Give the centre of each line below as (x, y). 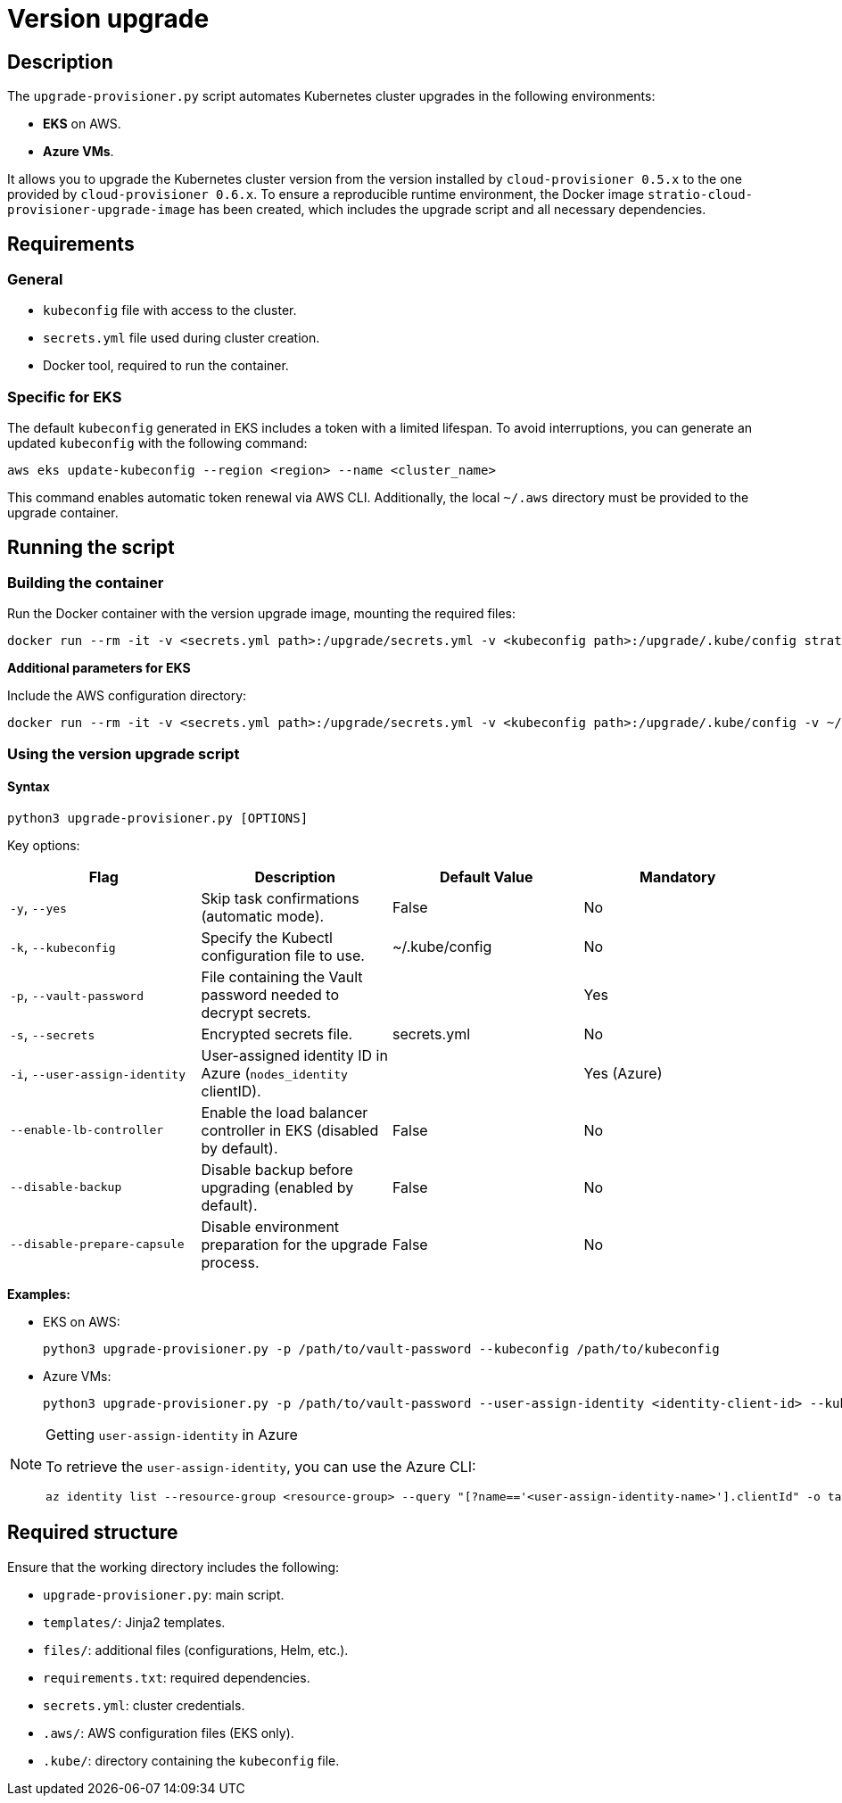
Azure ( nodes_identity (274, 1073)
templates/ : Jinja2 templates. (134, 1622)
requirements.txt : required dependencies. (177, 1677)
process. (230, 1262)
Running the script (91, 547)
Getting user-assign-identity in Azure (172, 1434)
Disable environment (270, 1226)
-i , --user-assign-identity (98, 1073)
